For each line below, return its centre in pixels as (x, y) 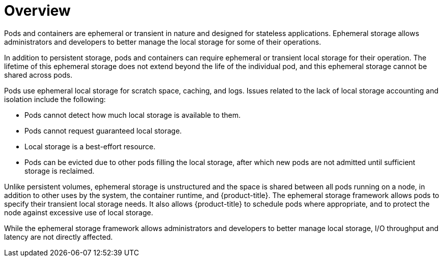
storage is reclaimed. (60, 171)
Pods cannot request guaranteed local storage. (103, 130)
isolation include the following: (55, 99)
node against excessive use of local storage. (79, 212)
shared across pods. (38, 75)
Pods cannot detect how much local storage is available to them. (133, 115)
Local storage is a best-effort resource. (90, 146)
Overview (37, 11)
